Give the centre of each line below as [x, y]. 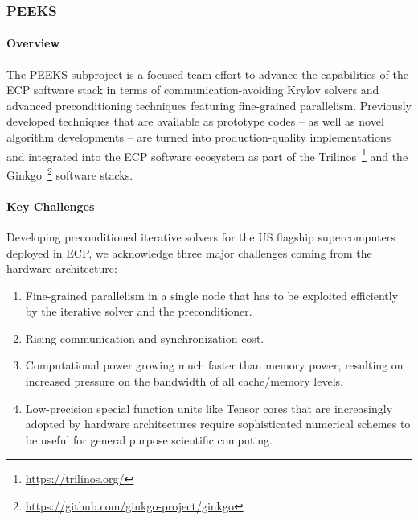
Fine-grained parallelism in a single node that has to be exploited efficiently [212, 295]
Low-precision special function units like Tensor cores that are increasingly [209, 408]
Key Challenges [51, 206]
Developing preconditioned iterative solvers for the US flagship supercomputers [201, 236]
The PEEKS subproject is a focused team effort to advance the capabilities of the [207, 74]
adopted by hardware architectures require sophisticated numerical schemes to [218, 424]
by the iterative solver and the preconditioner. [139, 311]
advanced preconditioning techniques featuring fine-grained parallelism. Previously [209, 105]
